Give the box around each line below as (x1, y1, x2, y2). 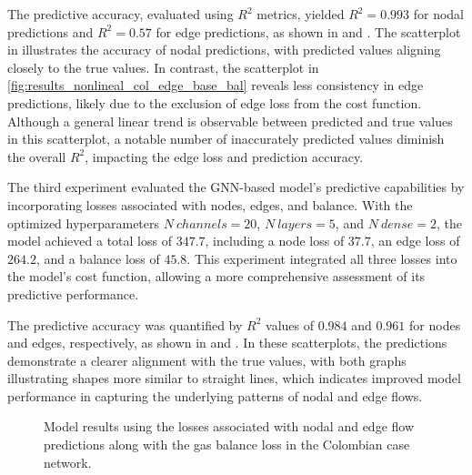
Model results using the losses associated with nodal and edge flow (44, 417, 415, 436)
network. (44, 452, 92, 471)
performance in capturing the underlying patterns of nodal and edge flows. (7, 386, 423, 405)
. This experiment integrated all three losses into (186, 248, 457, 268)
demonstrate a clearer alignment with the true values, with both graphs (7, 350, 407, 369)
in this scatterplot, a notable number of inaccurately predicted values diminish (7, 129, 445, 148)
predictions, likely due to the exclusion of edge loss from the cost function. (7, 93, 422, 112)
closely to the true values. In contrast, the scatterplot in (7, 57, 319, 76)
